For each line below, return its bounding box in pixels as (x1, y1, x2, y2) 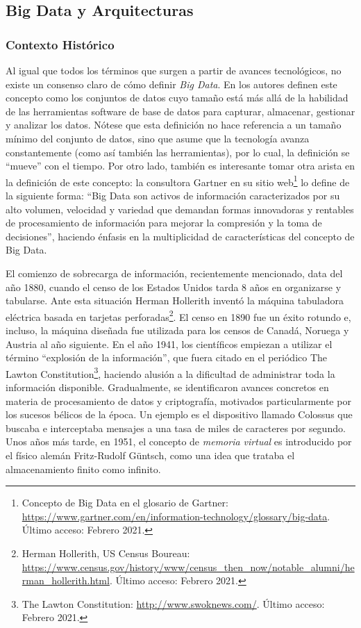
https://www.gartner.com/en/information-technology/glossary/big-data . (22, 509, 330, 523)
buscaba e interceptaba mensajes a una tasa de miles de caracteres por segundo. (6, 420, 346, 435)
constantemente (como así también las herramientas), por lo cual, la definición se (6, 144, 350, 159)
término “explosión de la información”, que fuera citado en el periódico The (6, 350, 328, 365)
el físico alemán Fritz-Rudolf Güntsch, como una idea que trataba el (6, 448, 295, 462)
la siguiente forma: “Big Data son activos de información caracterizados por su (6, 188, 340, 202)
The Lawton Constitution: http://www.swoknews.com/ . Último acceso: (22, 596, 325, 611)
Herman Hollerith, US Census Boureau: (22, 545, 190, 560)
